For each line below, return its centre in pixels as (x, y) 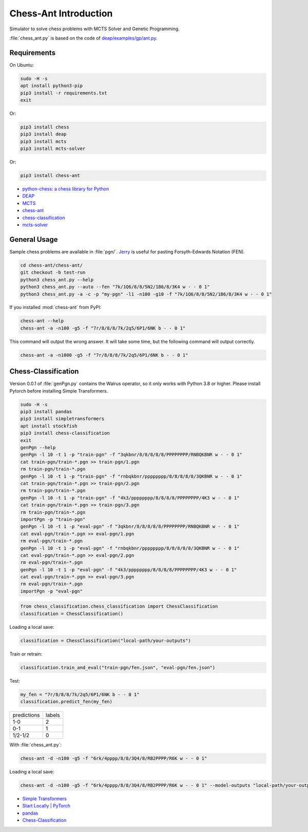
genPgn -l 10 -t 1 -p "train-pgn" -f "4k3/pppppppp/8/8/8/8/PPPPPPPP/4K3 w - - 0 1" (130, 498)
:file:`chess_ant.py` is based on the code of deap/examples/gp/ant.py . (83, 38)
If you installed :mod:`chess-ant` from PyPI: (55, 307)
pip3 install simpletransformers (62, 419)
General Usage (34, 239)
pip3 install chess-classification (65, 433)
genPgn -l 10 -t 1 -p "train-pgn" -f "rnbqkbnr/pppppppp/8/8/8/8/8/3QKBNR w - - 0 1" (131, 476)
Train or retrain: (26, 654)
